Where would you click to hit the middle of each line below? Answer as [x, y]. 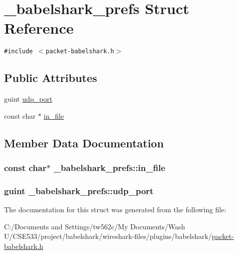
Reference [39, 28]
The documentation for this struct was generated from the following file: [115, 209]
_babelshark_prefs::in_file [109, 168]
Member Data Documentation [84, 143]
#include [19, 52]
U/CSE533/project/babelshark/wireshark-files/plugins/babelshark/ [108, 236]
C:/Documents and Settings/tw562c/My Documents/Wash [95, 226]
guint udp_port [28, 99]
